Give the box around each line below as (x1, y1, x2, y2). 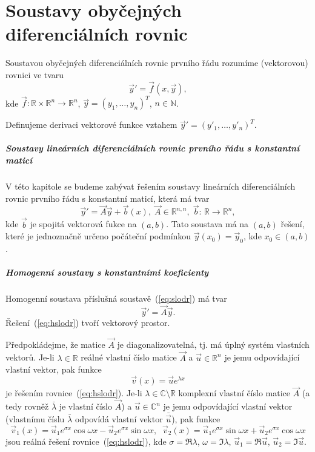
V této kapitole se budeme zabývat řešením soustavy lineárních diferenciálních (5, 179, 296, 192)
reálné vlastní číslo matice (81, 351, 177, 364)
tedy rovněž (5, 400, 49, 413)
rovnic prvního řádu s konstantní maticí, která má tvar (5, 191, 210, 204)
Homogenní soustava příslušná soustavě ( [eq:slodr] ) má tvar (5, 292, 227, 305)
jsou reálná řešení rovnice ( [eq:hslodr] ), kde (5, 434, 167, 447)
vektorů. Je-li (5, 351, 55, 364)
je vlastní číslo (59, 400, 112, 413)
